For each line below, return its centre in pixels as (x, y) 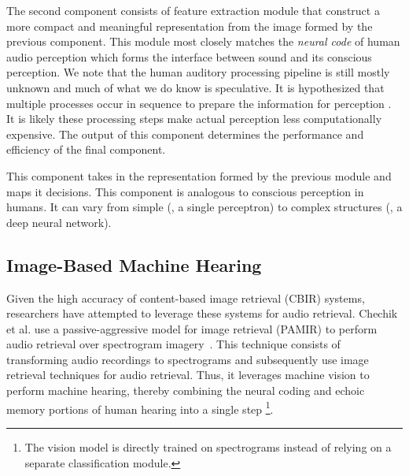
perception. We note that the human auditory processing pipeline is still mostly (198, 72)
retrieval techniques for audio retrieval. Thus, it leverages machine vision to (188, 375)
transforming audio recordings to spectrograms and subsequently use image (188, 359)
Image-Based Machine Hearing (134, 264)
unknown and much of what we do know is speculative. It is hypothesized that (195, 87)
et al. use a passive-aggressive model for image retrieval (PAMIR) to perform (192, 328)
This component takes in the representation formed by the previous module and (199, 175)
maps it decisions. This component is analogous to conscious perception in (185, 191)
